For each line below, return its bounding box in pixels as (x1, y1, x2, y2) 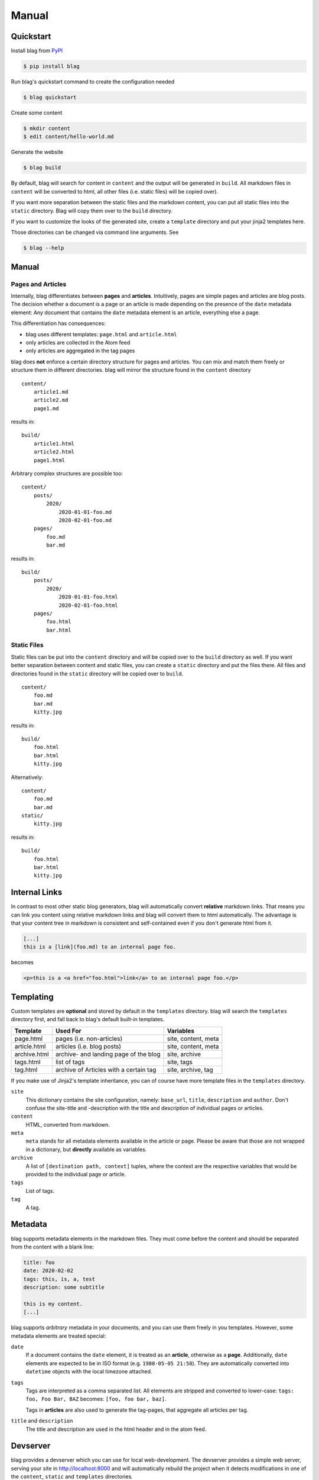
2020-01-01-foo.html (58, 594, 118, 600)
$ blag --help (23, 244, 64, 252)
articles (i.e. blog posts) (55, 1042, 121, 1050)
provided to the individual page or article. (25, 1171, 126, 1178)
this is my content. (23, 1300, 83, 1307)
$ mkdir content (23, 125, 71, 131)
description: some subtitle (23, 1284, 105, 1291)
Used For (55, 1027, 82, 1035)
